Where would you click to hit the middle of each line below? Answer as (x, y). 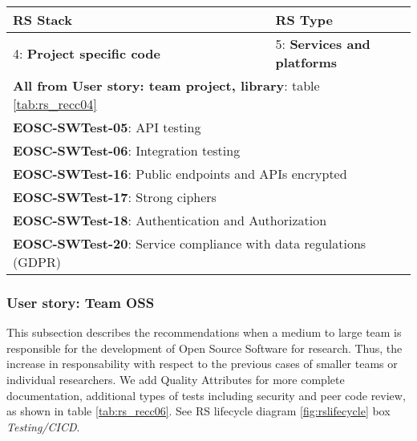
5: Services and (323, 44)
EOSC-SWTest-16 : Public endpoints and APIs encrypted (180, 174)
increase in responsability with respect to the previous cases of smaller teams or (202, 364)
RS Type (304, 20)
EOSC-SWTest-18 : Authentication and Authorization (170, 220)
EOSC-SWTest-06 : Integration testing (127, 150)
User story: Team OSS (81, 302)
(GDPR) (37, 262)
